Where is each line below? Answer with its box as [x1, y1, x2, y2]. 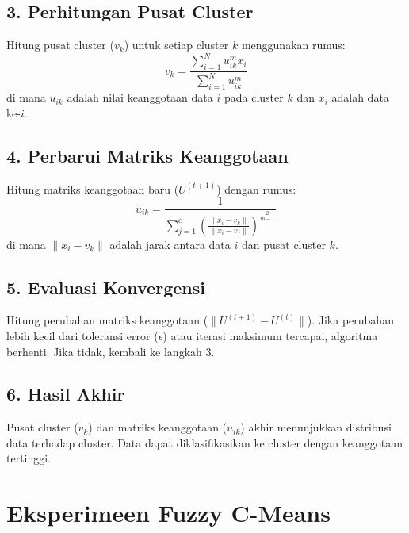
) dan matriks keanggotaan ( [88, 419, 227, 435]
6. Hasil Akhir [6, 382, 125, 406]
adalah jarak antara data [109, 236, 231, 252]
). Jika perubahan [307, 312, 394, 328]
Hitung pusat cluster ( [6, 36, 114, 53]
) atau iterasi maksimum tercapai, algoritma [162, 327, 378, 343]
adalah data [331, 89, 389, 105]
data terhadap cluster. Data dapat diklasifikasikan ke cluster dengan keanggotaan [6, 434, 403, 451]
